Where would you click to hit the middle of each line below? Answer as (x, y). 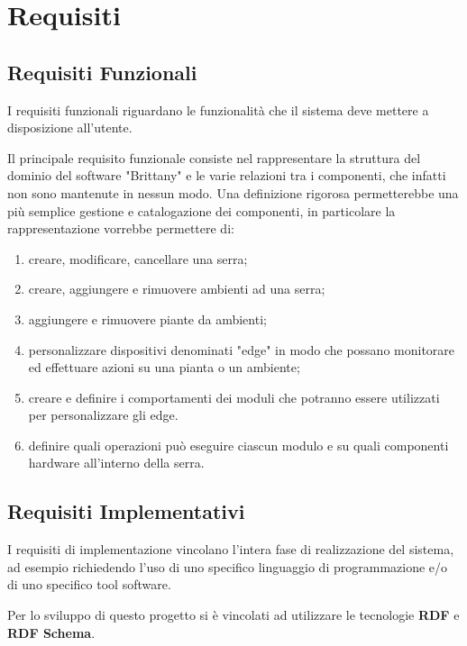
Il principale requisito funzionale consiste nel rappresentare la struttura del (214, 157)
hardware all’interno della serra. (116, 463)
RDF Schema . (51, 632)
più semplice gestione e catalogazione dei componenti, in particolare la (201, 210)
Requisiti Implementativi (126, 511)
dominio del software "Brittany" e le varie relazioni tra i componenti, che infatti (227, 175)
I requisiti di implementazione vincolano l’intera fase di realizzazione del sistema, (231, 549)
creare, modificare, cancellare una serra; (138, 258)
